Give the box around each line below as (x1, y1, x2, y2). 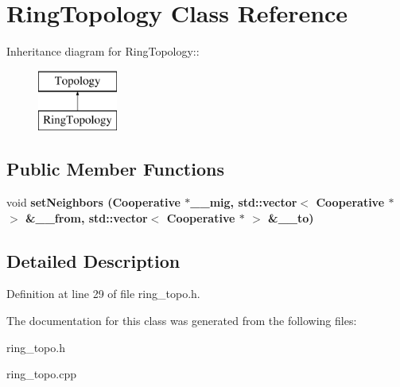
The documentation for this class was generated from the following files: (6, 312, 357, 329)
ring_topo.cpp (6, 366, 76, 382)
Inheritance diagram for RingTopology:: (6, 43, 200, 60)
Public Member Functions (6, 157, 224, 181)
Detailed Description (6, 248, 181, 273)
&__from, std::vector (25, 209, 148, 226)
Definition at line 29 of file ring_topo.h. (6, 285, 200, 302)
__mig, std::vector (190, 194, 297, 211)
